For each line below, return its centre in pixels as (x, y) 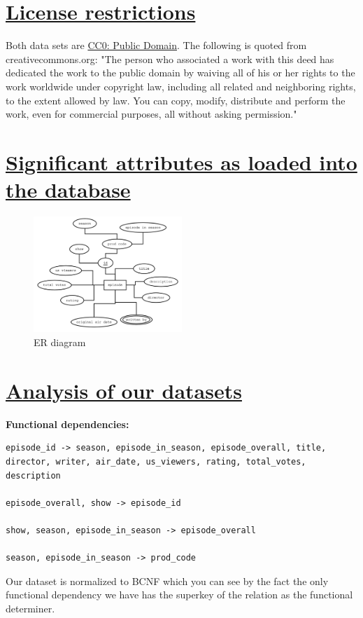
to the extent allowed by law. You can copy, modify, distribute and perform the (176, 100)
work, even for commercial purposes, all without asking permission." (151, 114)
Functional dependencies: (67, 424)
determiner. (30, 608)
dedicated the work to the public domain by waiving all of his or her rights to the (180, 73)
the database (68, 190)
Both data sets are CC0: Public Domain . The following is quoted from (156, 45)
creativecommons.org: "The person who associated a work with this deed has (170, 59)
